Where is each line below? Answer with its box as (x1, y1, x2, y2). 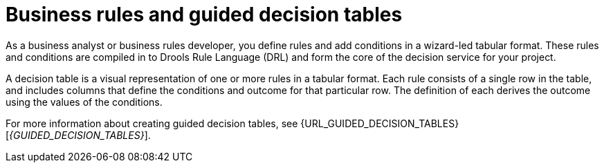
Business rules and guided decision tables (6, 3, 403, 26)
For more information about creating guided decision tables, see (6, 117, 298, 129)
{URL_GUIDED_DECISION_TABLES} (300, 117, 459, 129)
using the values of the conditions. (6, 95, 163, 108)
